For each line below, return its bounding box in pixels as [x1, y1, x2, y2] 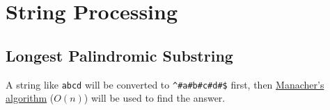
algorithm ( [6, 91, 54, 105]
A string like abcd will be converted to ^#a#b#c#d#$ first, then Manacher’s [6, 77, 324, 91]
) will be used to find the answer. [84, 91, 226, 105]
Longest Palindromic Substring [6, 44, 233, 66]
